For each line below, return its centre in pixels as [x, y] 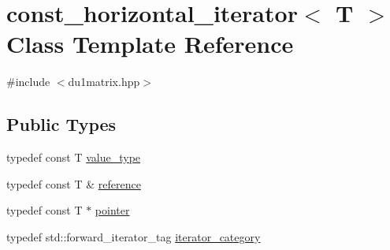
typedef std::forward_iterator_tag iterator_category [134, 236]
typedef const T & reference [74, 183]
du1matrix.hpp [104, 82]
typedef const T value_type [74, 157]
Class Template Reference [150, 44]
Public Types [61, 124]
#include [28, 82]
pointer [112, 210]
